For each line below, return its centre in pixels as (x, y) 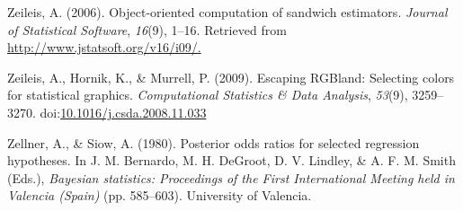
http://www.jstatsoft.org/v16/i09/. (104, 47)
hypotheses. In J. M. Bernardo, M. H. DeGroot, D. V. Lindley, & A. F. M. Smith (231, 160)
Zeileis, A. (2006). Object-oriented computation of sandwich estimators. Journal (227, 12)
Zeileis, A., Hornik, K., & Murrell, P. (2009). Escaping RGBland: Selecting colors (231, 77)
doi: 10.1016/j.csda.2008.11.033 (123, 112)
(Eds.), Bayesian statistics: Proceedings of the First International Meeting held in (231, 177)
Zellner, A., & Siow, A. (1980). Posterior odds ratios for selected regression (214, 142)
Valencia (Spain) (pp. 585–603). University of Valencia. (160, 195)
